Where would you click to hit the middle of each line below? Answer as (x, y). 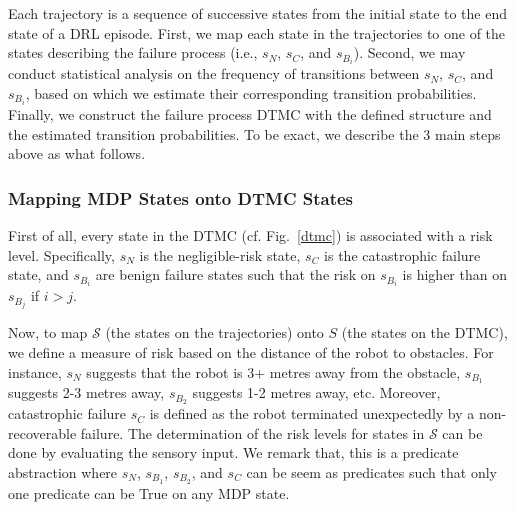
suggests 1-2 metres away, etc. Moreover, (316, 392)
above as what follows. (77, 153)
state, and (38, 274)
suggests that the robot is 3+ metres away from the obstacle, (273, 371)
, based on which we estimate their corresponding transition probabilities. (251, 92)
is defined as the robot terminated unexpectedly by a (312, 413)
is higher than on (454, 274)
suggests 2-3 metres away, (86, 392)
